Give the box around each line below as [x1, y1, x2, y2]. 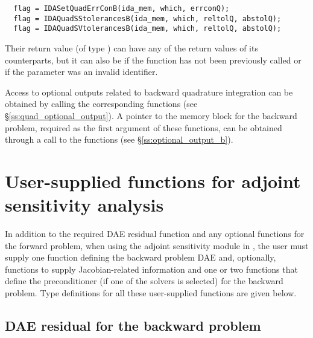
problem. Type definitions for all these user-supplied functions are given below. [5, 287, 297, 299]
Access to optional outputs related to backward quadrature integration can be [5, 85, 293, 98]
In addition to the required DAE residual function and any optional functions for [5, 227, 305, 240]
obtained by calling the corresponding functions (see [5, 97, 198, 110]
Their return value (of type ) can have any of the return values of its [5, 41, 258, 54]
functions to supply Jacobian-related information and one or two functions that [5, 262, 298, 275]
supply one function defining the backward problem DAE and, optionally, [5, 251, 276, 264]
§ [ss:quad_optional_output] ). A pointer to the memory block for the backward [5, 109, 297, 122]
